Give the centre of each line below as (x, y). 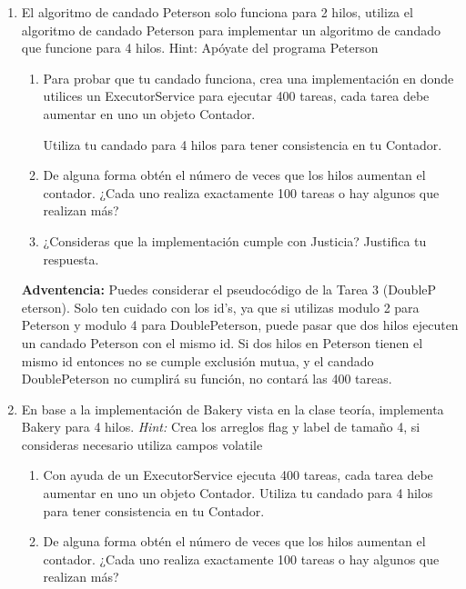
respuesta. (71, 259)
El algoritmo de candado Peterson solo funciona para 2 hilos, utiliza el (217, 12)
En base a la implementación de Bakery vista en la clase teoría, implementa (233, 409)
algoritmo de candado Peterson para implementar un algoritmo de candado (231, 30)
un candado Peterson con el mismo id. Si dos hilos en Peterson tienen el (222, 342)
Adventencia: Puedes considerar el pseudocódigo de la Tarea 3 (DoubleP (229, 290)
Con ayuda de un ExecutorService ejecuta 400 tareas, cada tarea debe (238, 475)
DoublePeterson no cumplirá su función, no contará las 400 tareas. (207, 379)
